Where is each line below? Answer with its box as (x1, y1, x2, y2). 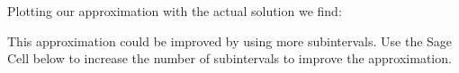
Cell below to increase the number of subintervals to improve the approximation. (7, 49, 452, 68)
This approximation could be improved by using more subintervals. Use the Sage (7, 31, 453, 50)
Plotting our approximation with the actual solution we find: (7, 2, 342, 20)
